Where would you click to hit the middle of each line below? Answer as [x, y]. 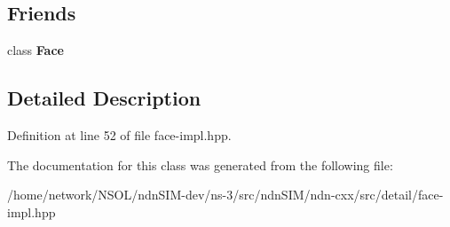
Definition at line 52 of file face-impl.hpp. [119, 135]
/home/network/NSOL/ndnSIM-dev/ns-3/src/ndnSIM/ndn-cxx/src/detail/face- [225, 195]
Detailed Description [104, 98]
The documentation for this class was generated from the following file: [200, 164]
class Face [36, 50]
